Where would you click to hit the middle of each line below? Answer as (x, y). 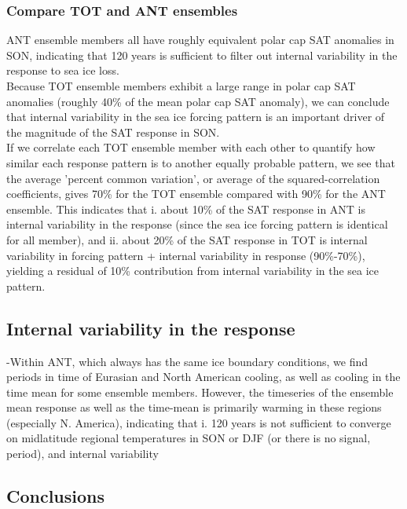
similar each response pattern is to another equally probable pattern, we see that (201, 162)
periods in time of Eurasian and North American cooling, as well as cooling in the (203, 377)
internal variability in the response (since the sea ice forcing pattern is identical (197, 224)
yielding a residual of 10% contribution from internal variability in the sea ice (193, 271)
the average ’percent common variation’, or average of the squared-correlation (193, 178)
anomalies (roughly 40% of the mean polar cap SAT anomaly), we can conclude (198, 101)
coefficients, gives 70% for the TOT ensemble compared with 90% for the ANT (196, 194)
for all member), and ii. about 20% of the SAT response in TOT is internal (187, 239)
